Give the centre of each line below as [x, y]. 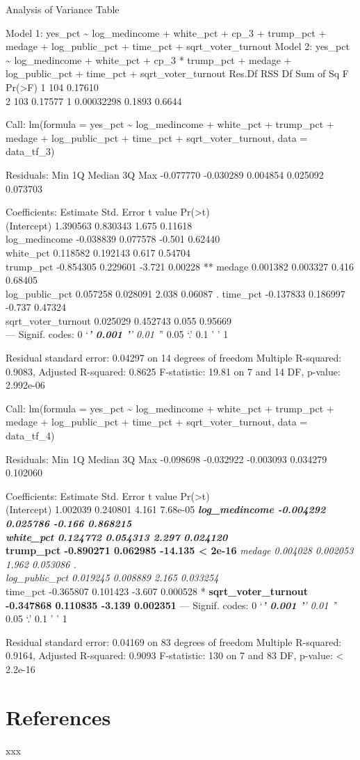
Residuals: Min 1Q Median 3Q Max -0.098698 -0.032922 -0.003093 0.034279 [166, 459]
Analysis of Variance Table [63, 9]
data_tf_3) [30, 151]
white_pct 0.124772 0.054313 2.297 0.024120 [117, 536]
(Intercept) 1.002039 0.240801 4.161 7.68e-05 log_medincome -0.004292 [166, 509]
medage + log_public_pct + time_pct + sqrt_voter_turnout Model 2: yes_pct [178, 46]
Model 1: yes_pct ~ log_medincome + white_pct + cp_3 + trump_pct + [166, 32]
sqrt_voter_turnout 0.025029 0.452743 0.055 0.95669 [118, 320]
